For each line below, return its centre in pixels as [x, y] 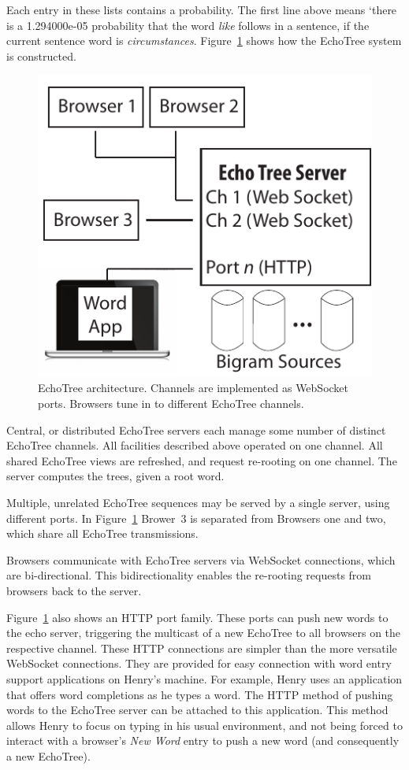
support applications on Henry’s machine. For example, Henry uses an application [204, 678]
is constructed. [41, 56]
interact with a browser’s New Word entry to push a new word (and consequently [203, 740]
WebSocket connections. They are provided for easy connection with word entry [199, 663]
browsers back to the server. [74, 590]
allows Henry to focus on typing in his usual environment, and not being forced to [204, 725]
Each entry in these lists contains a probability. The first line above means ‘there [202, 9]
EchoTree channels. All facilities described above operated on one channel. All [195, 445]
